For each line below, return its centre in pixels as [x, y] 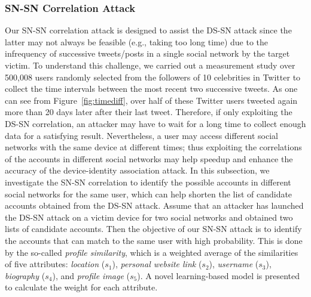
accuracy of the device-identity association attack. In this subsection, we [137, 170]
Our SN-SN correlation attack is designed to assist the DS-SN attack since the [148, 30]
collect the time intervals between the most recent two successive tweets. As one [151, 89]
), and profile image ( [91, 275]
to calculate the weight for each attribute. [81, 287]
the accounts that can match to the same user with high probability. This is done [154, 240]
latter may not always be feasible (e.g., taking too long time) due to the [137, 41]
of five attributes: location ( [55, 264]
